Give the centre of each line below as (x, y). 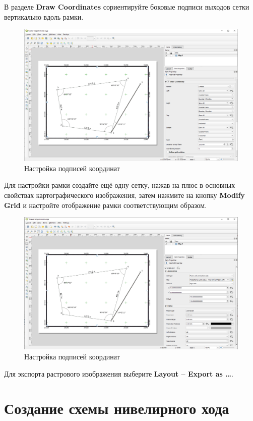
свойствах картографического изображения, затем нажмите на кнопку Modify (124, 195)
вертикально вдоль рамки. (44, 16)
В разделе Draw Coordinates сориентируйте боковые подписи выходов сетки (127, 7)
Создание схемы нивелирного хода (117, 408)
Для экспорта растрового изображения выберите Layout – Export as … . (119, 373)
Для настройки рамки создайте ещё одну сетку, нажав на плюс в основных (120, 185)
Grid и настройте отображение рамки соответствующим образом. (106, 205)
